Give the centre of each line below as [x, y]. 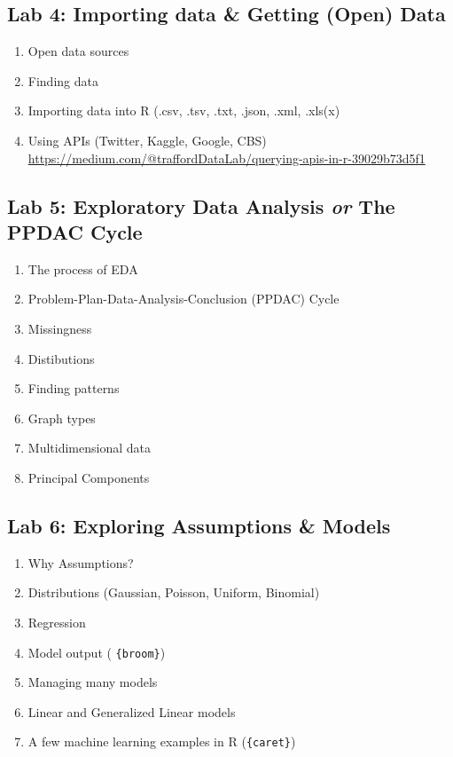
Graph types [62, 418]
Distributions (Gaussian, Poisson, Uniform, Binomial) [174, 592]
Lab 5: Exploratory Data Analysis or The [201, 205]
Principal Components [89, 477]
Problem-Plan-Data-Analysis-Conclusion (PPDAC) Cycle [184, 299]
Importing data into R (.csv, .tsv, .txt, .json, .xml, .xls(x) [184, 110]
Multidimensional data [89, 448]
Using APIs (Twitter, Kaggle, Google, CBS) [147, 140]
